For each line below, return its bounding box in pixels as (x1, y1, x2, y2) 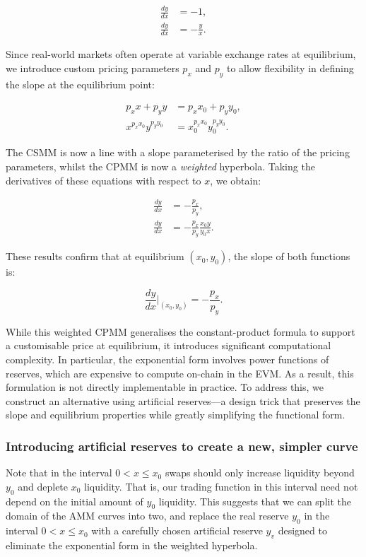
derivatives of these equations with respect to (6, 172, 201, 187)
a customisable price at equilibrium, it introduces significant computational (6, 338, 331, 353)
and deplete (18, 479, 69, 493)
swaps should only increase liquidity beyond (165, 465, 355, 480)
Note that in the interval (6, 465, 112, 480)
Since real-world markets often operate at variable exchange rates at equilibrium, (6, 47, 356, 61)
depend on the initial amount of (6, 493, 143, 508)
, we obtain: (210, 172, 261, 187)
